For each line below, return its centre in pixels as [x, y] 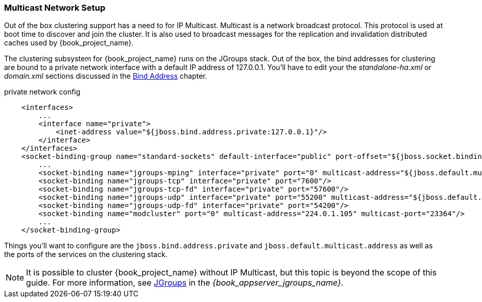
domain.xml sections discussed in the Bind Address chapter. [106, 76]
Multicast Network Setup [55, 8]
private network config [42, 92]
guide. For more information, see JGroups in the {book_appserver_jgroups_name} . [185, 283]
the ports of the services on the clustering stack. [86, 254]
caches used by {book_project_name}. [69, 43]
